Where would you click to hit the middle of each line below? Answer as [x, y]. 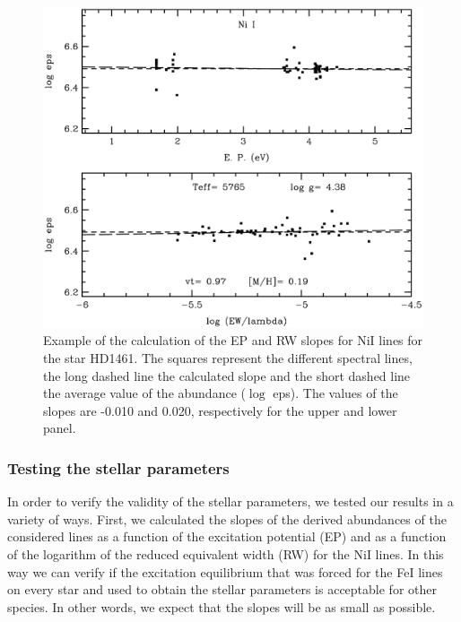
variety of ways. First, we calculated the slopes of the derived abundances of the [227, 518]
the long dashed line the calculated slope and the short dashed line [227, 375]
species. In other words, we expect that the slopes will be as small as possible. [222, 606]
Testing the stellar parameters [118, 467]
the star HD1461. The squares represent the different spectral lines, [228, 357]
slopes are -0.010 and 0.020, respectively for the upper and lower [220, 410]
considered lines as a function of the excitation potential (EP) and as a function [227, 536]
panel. [60, 428]
